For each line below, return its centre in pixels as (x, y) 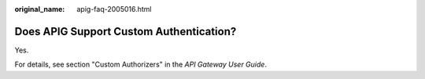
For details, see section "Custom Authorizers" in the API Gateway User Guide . (141, 65)
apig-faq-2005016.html (115, 9)
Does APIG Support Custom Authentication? (126, 31)
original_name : (40, 9)
